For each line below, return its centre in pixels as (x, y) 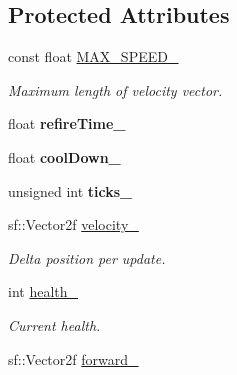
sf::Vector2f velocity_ (73, 224)
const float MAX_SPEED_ (93, 56)
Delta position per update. (87, 257)
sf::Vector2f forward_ (73, 358)
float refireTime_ (67, 123)
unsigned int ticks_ (70, 190)
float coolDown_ (64, 156)
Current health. (54, 324)
